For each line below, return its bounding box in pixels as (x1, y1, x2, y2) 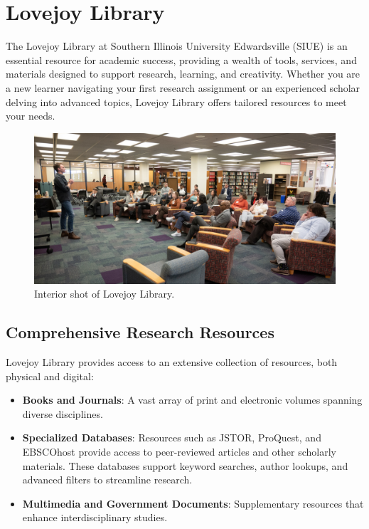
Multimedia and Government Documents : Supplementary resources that (22, 496, 364, 510)
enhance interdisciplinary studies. (22, 510, 168, 525)
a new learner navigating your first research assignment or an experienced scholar (6, 80, 360, 95)
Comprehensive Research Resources (6, 321, 274, 343)
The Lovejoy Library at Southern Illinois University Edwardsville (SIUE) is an (6, 38, 348, 53)
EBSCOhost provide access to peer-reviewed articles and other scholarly (22, 444, 336, 459)
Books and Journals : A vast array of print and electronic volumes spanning (22, 392, 363, 407)
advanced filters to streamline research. (22, 472, 193, 487)
